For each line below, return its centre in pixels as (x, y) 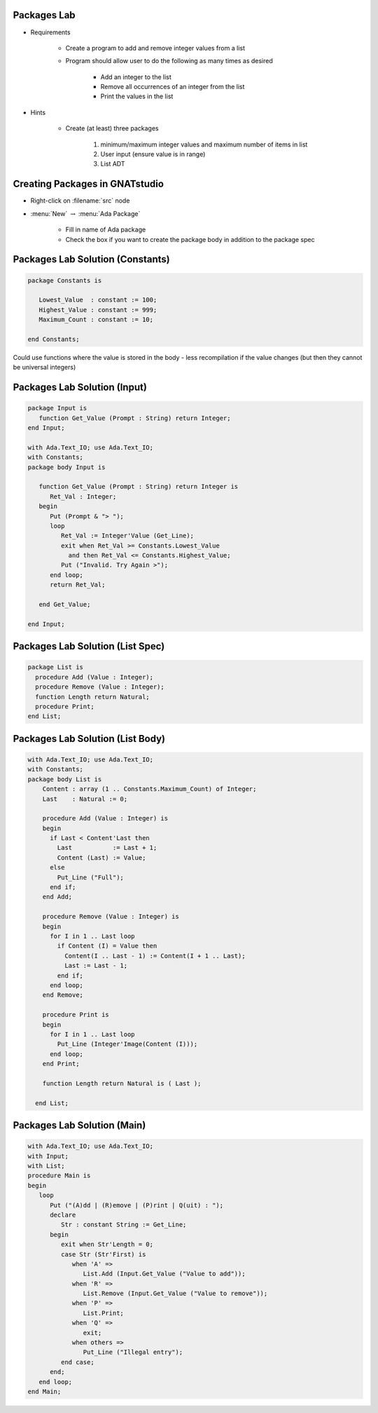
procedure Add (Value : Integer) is (105, 818)
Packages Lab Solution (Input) (80, 387)
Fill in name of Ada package (106, 230)
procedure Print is (76, 1015)
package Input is (57, 408)
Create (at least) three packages (112, 128)
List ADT (113, 164)
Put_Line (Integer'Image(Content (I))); (127, 1044)
